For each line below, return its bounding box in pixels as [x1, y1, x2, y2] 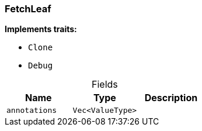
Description [144, 92, 198, 104]
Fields [91, 78, 118, 91]
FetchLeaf [5, 3, 51, 15]
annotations [6, 106, 57, 115]
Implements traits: [5, 24, 77, 35]
